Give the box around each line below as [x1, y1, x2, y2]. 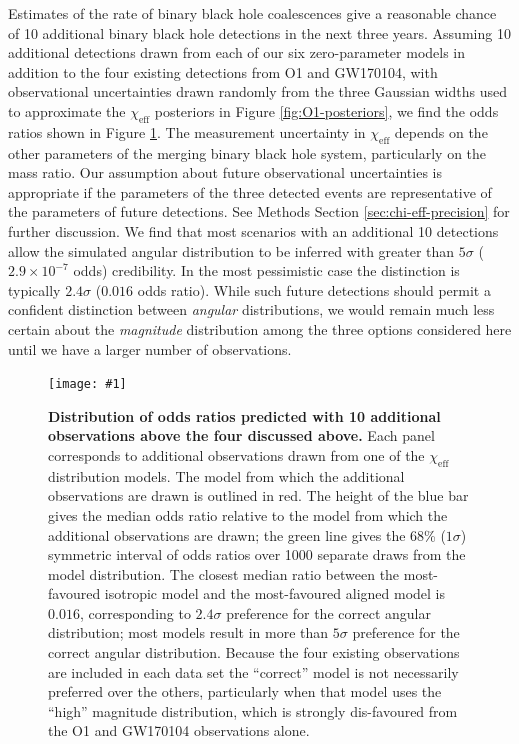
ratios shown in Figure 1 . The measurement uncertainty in [8, 121, 366, 142]
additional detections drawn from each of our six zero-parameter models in [8, 42, 466, 63]
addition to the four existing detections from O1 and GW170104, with [8, 61, 438, 82]
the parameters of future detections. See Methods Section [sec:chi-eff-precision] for [8, 201, 510, 222]
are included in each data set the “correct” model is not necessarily [48, 661, 459, 682]
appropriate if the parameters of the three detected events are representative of [8, 181, 492, 202]
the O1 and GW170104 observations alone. [48, 720, 310, 741]
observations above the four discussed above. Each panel [48, 425, 435, 446]
